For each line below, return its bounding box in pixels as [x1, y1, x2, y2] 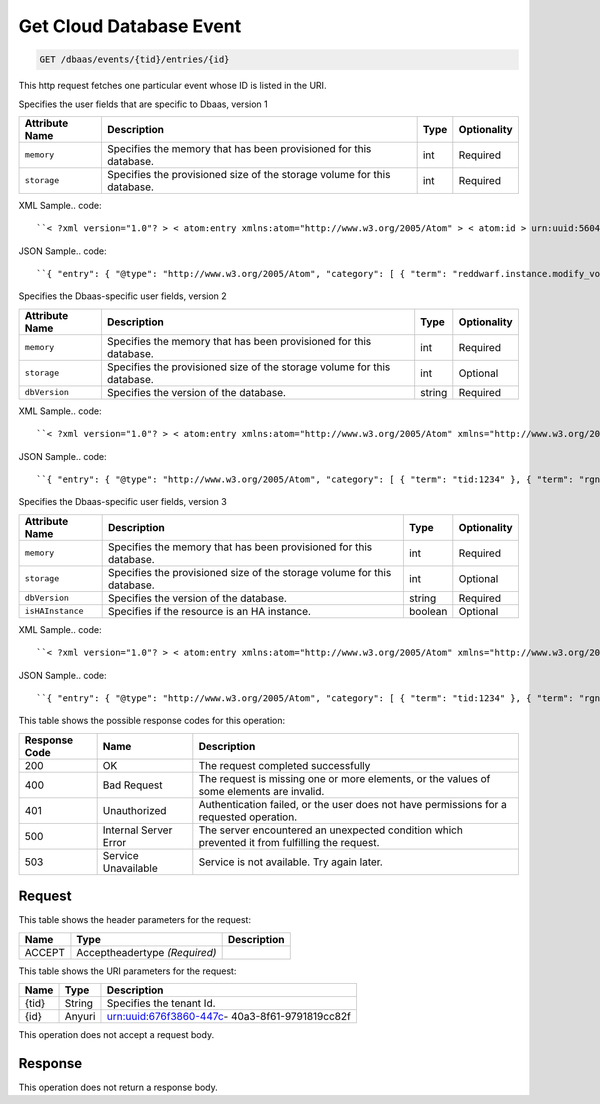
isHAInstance [24, 606, 84, 617]
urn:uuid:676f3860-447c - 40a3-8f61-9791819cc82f [106, 1010, 352, 1024]
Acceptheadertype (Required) [76, 945, 217, 959]
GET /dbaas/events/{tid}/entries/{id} [39, 54, 230, 65]
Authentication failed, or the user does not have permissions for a [198, 797, 507, 811]
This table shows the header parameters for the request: [18, 914, 252, 926]
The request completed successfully [198, 758, 371, 772]
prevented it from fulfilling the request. [198, 835, 380, 849]
